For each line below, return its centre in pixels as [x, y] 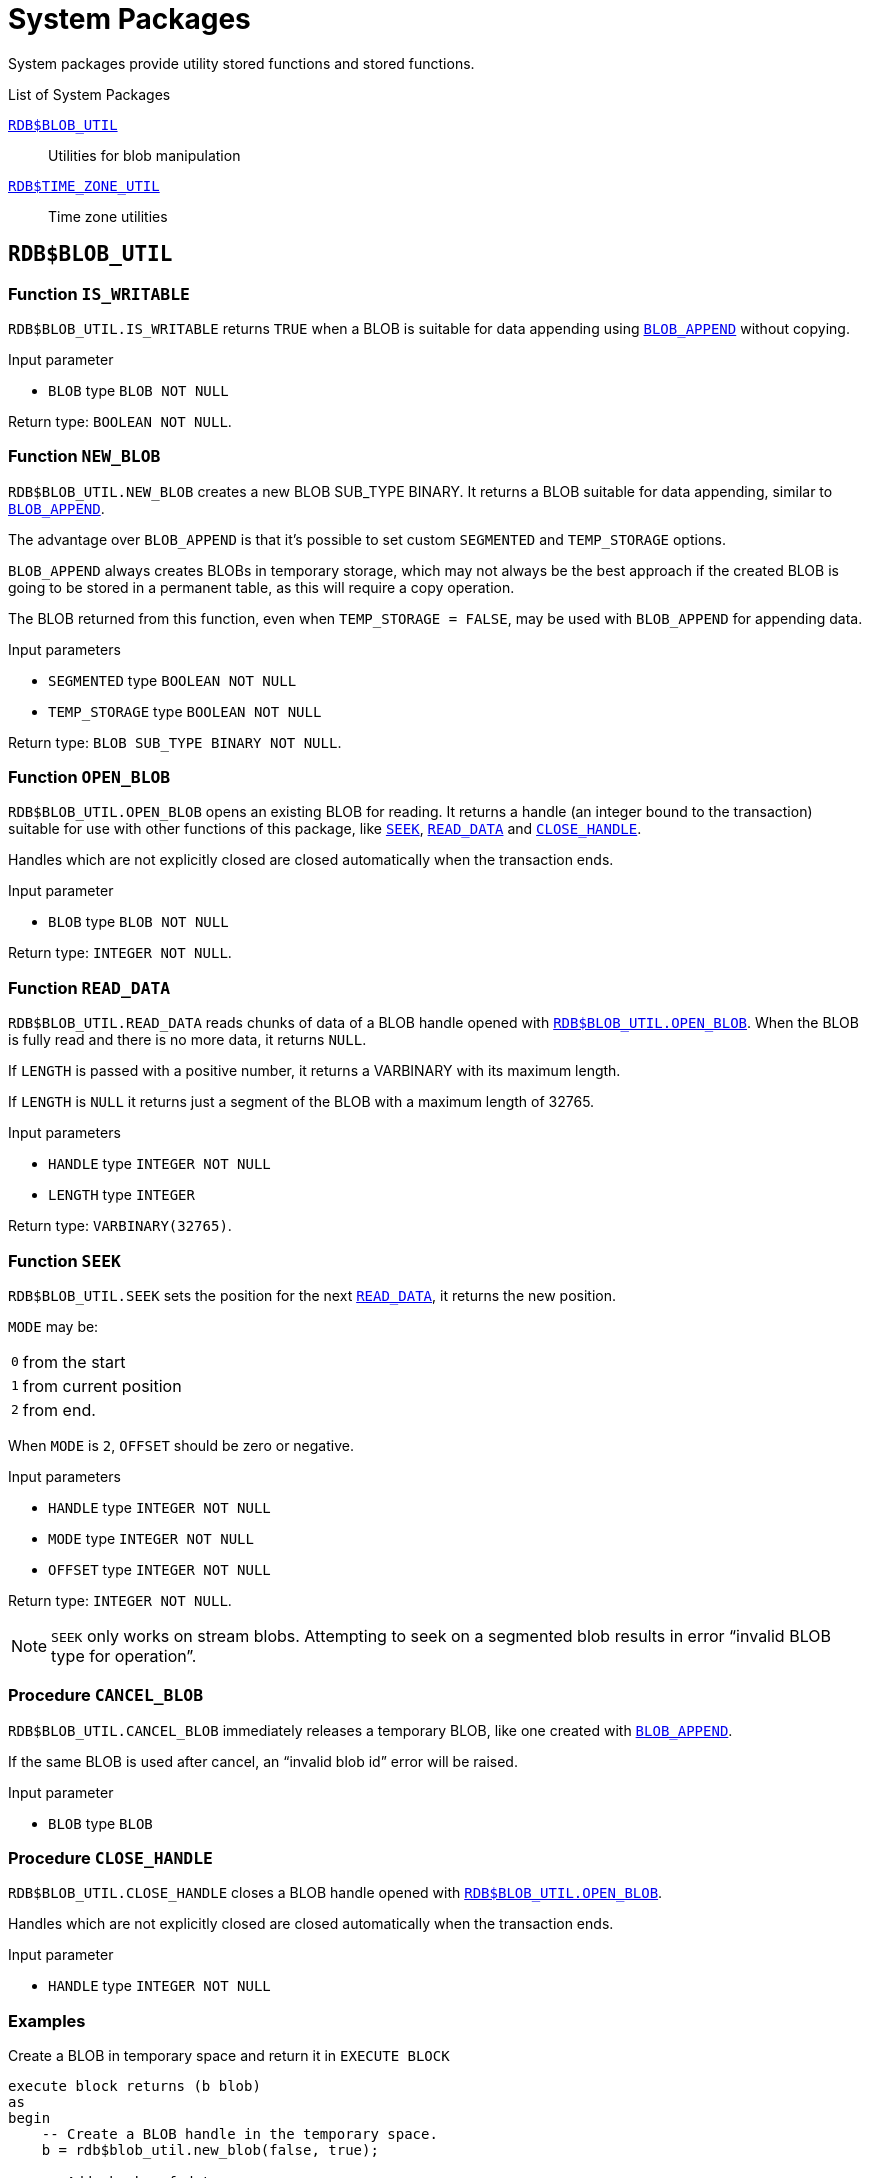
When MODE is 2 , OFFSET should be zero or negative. [181, 1445]
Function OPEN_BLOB [89, 777]
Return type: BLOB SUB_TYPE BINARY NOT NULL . [175, 742]
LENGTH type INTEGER [121, 1195]
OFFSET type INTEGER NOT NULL [159, 1569]
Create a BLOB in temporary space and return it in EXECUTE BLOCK [229, 2056]
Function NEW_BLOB [84, 456]
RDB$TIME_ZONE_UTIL [84, 185]
